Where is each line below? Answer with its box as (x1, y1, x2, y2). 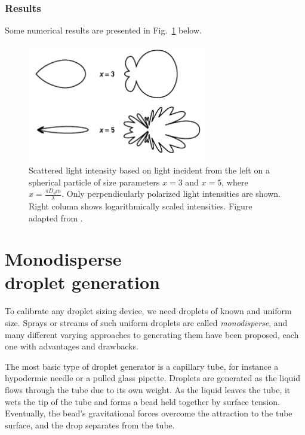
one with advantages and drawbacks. (5, 340, 138, 352)
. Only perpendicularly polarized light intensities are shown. (61, 187, 281, 200)
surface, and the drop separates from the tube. (5, 418, 175, 431)
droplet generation (5, 270, 160, 294)
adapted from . (29, 211, 83, 224)
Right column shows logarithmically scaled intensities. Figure (29, 199, 252, 212)
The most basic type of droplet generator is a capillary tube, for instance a (5, 360, 279, 372)
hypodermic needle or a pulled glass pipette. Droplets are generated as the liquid (5, 372, 300, 384)
